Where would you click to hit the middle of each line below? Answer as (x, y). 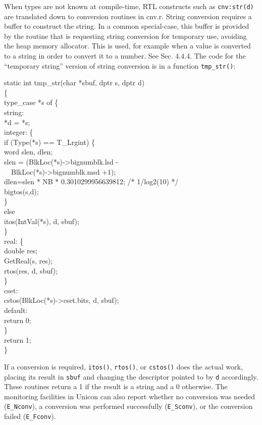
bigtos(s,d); (21, 191)
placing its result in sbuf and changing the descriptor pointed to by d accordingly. (131, 376)
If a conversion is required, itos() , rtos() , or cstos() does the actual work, (123, 366)
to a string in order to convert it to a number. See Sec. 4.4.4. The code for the (125, 56)
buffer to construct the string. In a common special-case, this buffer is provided (127, 26)
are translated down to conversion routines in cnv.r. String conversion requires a (128, 16)
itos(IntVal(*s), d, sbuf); (42, 221)
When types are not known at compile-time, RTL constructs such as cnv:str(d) (129, 6)
